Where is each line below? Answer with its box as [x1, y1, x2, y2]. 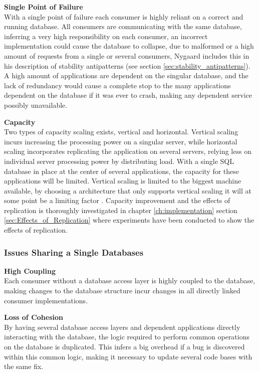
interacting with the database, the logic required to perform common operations [4, 331, 250, 342]
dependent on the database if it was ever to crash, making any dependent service [4, 90, 252, 100]
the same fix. [4, 361, 44, 371]
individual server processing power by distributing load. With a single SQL [4, 155, 234, 166]
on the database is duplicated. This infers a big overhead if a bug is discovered [4, 341, 245, 352]
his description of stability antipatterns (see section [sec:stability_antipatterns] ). [4, 60, 250, 71]
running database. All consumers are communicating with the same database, [4, 21, 242, 32]
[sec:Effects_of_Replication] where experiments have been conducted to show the [4, 215, 254, 225]
